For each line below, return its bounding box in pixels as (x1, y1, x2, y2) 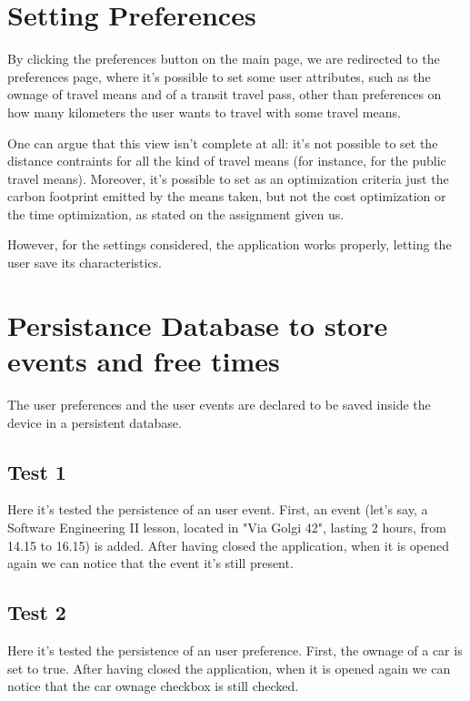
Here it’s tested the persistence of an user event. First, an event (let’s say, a (7, 500, 428, 519)
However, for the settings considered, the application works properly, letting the (7, 235, 452, 254)
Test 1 (7, 457, 66, 485)
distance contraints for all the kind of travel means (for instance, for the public (7, 151, 446, 170)
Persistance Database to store (7, 306, 388, 343)
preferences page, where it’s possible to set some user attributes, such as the (7, 66, 431, 86)
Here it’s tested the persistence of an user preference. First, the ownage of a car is (7, 640, 463, 659)
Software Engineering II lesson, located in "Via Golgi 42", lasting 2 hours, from (7, 517, 446, 536)
